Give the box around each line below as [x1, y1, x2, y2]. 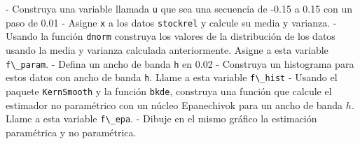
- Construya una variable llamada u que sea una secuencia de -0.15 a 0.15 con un [6, 1, 353, 15]
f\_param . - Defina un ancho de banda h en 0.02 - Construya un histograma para [6, 56, 354, 71]
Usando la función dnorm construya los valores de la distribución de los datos [6, 29, 335, 43]
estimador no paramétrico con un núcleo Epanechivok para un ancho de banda [6, 97, 343, 112]
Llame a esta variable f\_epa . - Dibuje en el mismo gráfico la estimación [6, 111, 317, 126]
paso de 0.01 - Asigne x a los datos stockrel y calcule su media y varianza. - [6, 15, 337, 29]
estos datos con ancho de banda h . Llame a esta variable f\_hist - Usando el [6, 70, 338, 85]
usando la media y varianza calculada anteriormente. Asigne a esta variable [6, 42, 328, 57]
